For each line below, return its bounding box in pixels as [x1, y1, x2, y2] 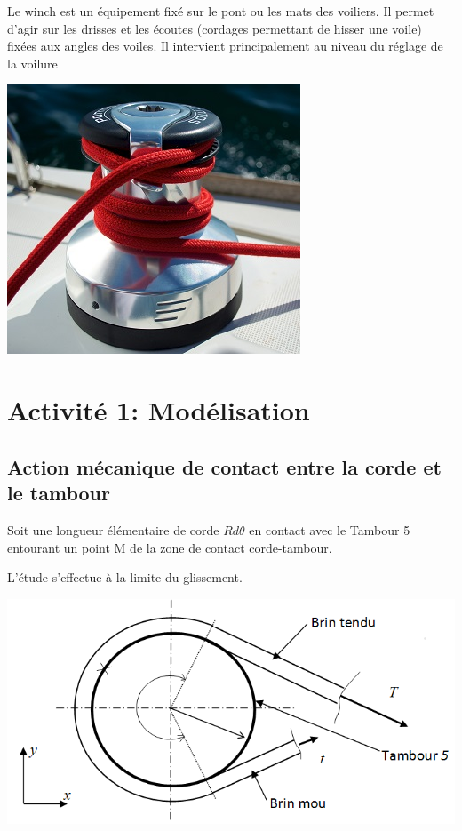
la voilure [7, 53, 58, 72]
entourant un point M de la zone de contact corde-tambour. [7, 538, 332, 556]
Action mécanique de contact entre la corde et [7, 452, 442, 480]
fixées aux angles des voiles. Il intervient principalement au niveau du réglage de [7, 36, 443, 55]
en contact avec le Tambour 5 [249, 520, 410, 539]
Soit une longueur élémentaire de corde [7, 520, 219, 539]
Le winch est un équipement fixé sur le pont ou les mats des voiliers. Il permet [7, 2, 434, 20]
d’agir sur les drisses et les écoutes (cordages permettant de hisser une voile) [7, 19, 422, 37]
